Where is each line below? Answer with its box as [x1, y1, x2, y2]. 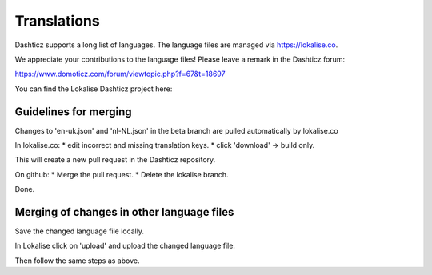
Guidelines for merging [14, 105, 132, 118]
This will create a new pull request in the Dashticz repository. [14, 155, 216, 165]
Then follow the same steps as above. [14, 256, 140, 265]
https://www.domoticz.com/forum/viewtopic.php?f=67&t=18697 [14, 69, 226, 79]
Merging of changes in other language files [14, 205, 234, 219]
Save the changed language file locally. [14, 226, 144, 236]
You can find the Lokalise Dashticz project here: [14, 84, 173, 94]
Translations [14, 12, 100, 30]
